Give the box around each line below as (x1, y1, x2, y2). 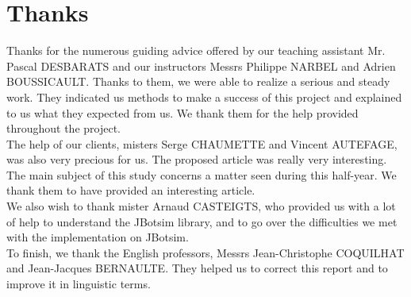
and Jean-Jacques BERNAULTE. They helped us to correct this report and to (6, 260, 388, 276)
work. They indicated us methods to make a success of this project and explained (6, 88, 402, 105)
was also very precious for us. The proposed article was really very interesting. (6, 151, 387, 168)
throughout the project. (6, 120, 121, 137)
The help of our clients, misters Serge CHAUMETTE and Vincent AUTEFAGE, (6, 135, 398, 152)
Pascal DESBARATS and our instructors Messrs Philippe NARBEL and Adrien (6, 57, 396, 74)
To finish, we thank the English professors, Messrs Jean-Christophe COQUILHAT (6, 244, 405, 260)
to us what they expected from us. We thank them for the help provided (6, 104, 359, 121)
